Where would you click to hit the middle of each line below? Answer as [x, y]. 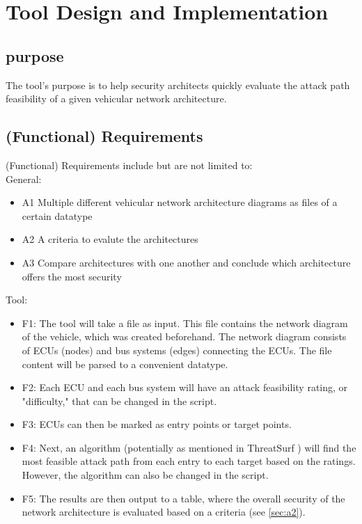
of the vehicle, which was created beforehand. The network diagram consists [184, 336]
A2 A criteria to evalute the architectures [110, 239]
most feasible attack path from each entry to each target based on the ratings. [189, 461]
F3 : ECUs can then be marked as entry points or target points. [157, 424]
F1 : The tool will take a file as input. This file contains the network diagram [185, 323]
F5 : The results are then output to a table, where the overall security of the [183, 498]
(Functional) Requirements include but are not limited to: [129, 165]
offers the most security [72, 276]
